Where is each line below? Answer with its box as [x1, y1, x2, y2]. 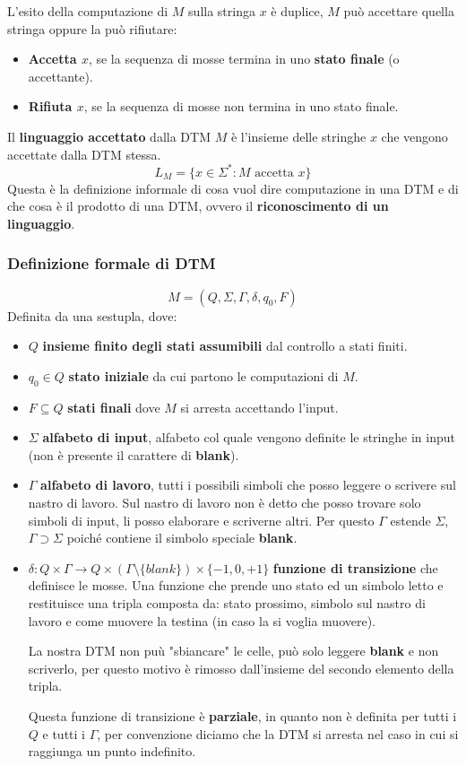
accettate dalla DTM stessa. [7, 144, 161, 163]
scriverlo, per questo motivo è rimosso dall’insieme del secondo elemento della [28, 658, 454, 677]
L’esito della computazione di [7, 2, 168, 20]
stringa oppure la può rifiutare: [7, 19, 177, 38]
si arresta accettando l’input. [180, 397, 339, 416]
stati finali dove [67, 397, 160, 416]
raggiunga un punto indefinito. [28, 742, 196, 761]
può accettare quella [343, 2, 454, 20]
